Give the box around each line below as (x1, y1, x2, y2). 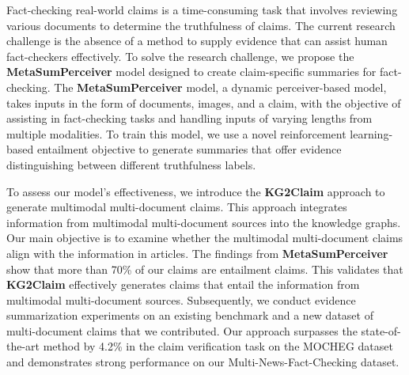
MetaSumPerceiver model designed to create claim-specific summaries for (6, 63, 377, 80)
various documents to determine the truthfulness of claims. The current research (6, 17, 396, 33)
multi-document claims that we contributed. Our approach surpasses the (6, 322, 358, 339)
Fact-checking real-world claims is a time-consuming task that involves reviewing (6, 2, 398, 17)
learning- (350, 125, 393, 142)
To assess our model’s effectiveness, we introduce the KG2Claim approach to (6, 183, 385, 199)
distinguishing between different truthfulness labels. (6, 156, 256, 172)
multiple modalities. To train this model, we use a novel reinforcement (6, 125, 347, 142)
